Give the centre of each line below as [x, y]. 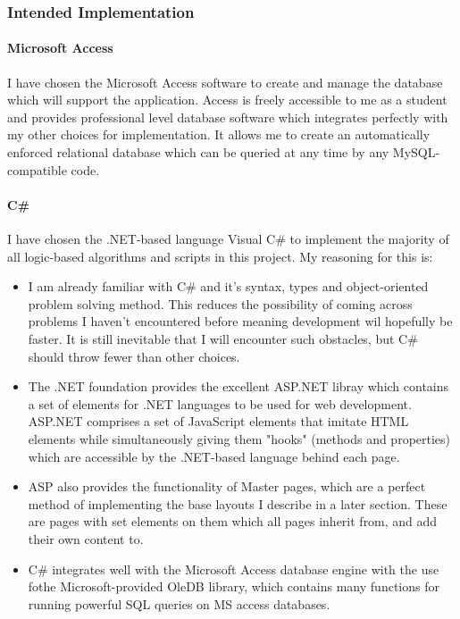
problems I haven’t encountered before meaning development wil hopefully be [240, 321]
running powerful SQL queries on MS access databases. [179, 603]
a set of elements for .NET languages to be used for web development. [220, 403]
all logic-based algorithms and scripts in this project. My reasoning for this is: [220, 256]
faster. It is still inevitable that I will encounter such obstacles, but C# [223, 338]
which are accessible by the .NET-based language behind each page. [214, 456]
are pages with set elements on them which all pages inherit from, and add [233, 521]
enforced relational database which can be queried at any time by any [198, 152]
